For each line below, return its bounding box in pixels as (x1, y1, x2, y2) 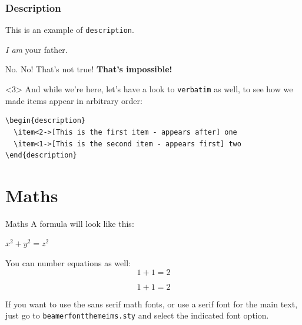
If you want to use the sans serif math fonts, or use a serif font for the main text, (5, 297, 298, 310)
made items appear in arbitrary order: (5, 94, 142, 106)
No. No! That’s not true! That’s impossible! (5, 63, 172, 75)
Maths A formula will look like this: (5, 217, 134, 229)
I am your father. (5, 43, 68, 55)
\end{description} (5, 151, 77, 160)
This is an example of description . (5, 24, 134, 36)
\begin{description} (5, 116, 86, 125)
